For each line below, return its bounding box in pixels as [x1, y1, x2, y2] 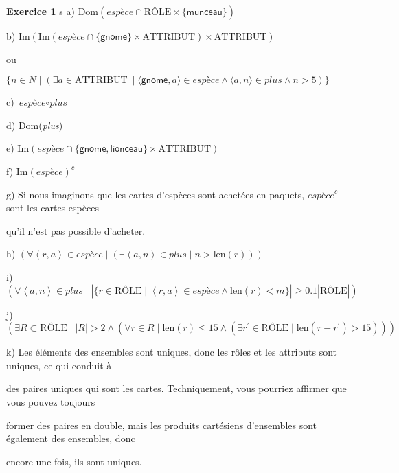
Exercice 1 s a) [6, 4, 75, 18]
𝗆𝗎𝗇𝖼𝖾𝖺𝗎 [186, 8, 223, 17]
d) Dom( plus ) [6, 117, 63, 132]
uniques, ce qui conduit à [6, 358, 112, 372]
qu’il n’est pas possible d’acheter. [6, 223, 146, 238]
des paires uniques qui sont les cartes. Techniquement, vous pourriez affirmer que [6, 381, 347, 395]
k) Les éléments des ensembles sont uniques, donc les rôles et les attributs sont [6, 345, 337, 359]
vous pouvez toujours [6, 394, 95, 408]
